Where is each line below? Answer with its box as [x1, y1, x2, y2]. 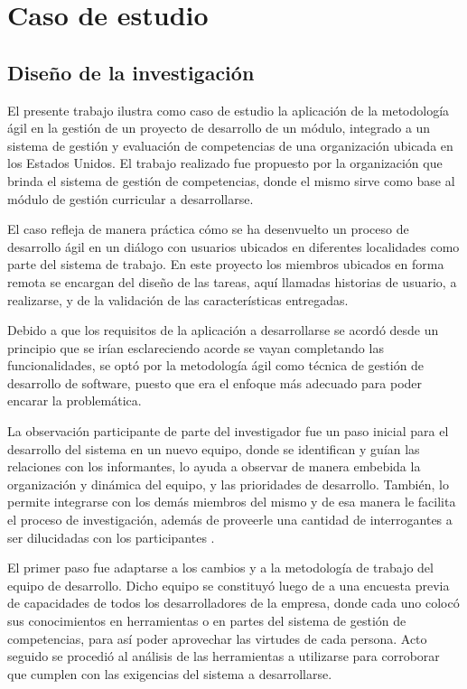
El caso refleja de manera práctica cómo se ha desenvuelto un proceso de [7, 219, 409, 238]
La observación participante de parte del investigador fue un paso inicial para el [7, 422, 449, 441]
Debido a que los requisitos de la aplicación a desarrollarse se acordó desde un [7, 321, 439, 340]
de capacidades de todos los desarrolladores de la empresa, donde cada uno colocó [7, 593, 460, 612]
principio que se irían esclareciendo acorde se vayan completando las [7, 338, 384, 357]
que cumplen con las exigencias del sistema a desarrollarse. [7, 664, 332, 683]
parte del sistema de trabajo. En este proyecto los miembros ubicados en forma [7, 255, 444, 274]
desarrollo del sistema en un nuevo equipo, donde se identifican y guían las [7, 439, 420, 458]
